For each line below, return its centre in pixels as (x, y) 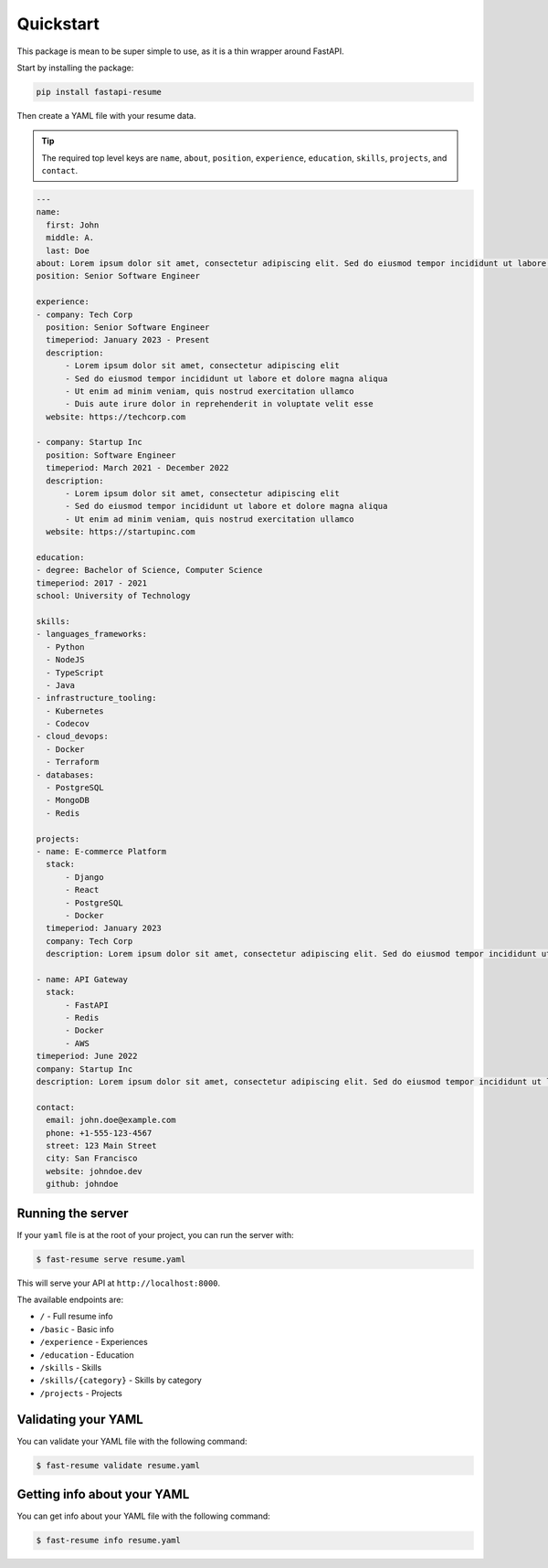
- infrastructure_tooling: (96, 698)
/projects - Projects (81, 1393)
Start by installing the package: (75, 68)
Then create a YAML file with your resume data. (106, 115)
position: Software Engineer (111, 455)
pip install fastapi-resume (99, 92)
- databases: (65, 775)
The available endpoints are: (70, 1299)
